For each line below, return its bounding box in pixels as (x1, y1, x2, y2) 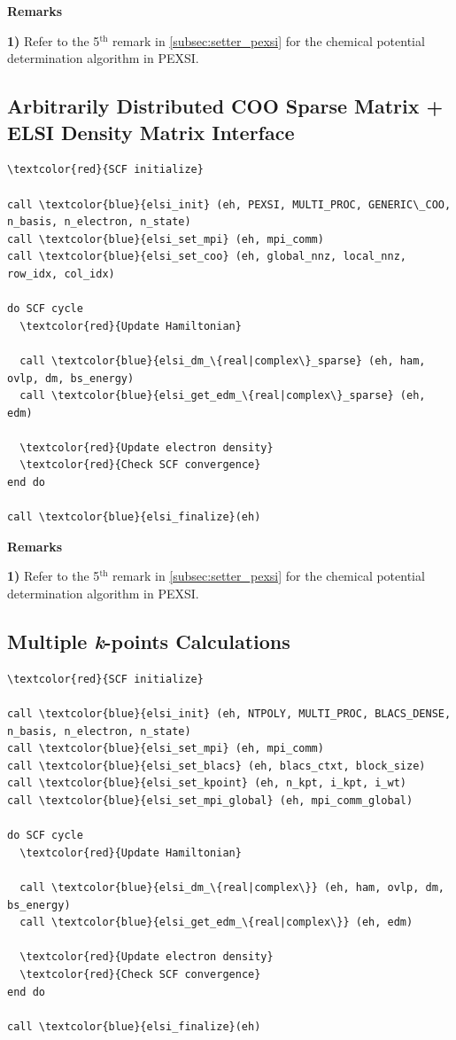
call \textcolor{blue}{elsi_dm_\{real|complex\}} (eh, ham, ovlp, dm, (19, 880, 444, 894)
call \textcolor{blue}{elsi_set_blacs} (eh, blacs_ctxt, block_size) (7, 759, 426, 772)
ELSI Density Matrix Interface (7, 118, 295, 145)
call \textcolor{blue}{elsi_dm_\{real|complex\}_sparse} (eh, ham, (19, 354, 426, 367)
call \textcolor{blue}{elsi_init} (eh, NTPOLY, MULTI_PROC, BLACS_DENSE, (7, 708, 452, 721)
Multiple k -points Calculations (7, 628, 290, 655)
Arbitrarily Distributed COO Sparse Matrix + (7, 92, 444, 120)
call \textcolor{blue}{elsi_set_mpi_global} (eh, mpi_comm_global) (7, 794, 413, 807)
